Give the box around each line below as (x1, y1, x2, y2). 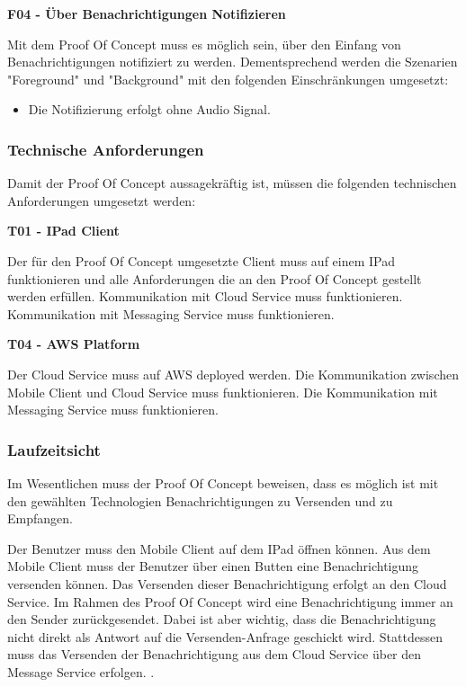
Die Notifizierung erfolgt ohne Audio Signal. (28, 100, 271, 119)
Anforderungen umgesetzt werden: (7, 191, 196, 210)
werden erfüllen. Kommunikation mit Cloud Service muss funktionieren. (7, 287, 403, 306)
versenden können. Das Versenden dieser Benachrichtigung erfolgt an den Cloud (7, 574, 447, 593)
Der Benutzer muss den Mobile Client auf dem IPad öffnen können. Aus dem (7, 539, 431, 558)
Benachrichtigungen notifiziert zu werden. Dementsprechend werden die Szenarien (7, 52, 458, 71)
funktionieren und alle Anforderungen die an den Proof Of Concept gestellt (7, 269, 422, 288)
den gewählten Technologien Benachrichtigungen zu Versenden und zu (7, 491, 393, 510)
